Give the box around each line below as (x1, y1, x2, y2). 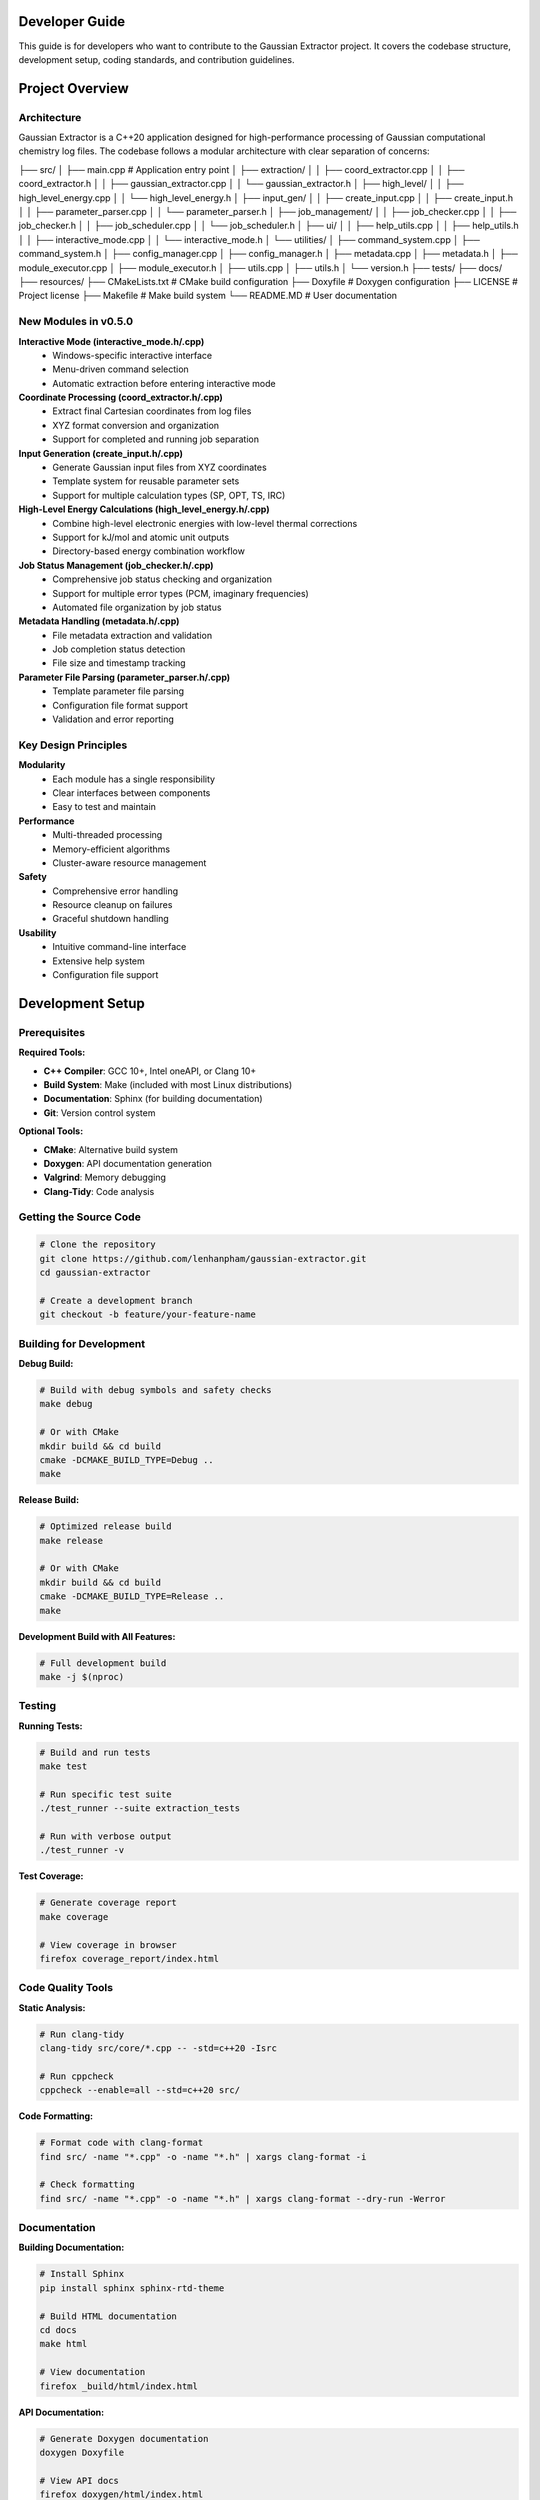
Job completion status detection (52, 643, 186, 655)
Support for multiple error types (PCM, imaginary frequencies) (52, 587, 309, 599)
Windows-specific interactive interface (52, 349, 213, 361)
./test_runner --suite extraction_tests (39, 1803, 240, 1814)
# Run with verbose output (39, 1831, 172, 1842)
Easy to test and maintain (52, 801, 157, 813)
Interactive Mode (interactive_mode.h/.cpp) (18, 335, 205, 347)
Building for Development (18, 1336, 145, 1350)
